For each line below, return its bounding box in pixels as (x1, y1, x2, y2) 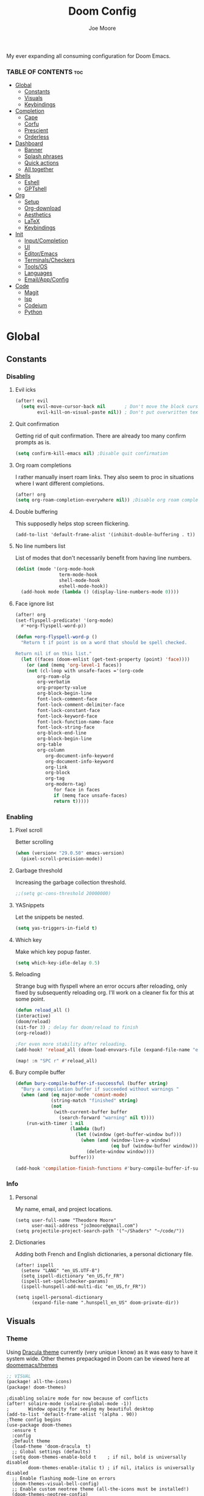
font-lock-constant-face (37, 707, 100, 713)
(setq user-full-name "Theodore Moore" (15, 1217, 117, 1223)
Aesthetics (24, 211, 52, 218)
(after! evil (15, 398, 49, 404)
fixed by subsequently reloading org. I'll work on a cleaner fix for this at (15, 989, 194, 996)
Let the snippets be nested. (15, 913, 84, 921)
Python (24, 308, 43, 315)
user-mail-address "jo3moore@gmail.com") (31, 1222, 138, 1229)
